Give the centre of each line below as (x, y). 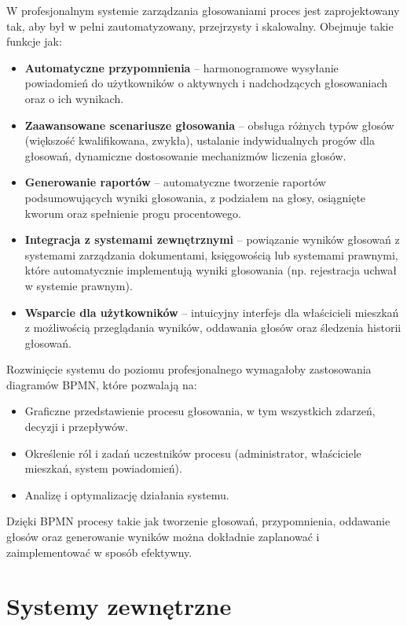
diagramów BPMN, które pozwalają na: (102, 384)
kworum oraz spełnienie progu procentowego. (133, 213)
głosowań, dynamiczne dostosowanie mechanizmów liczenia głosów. (185, 155)
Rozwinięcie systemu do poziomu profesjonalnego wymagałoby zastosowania (189, 369)
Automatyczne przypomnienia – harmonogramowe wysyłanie (181, 67)
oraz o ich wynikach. (74, 98)
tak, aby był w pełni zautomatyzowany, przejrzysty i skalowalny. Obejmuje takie (200, 26)
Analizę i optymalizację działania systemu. (127, 494)
